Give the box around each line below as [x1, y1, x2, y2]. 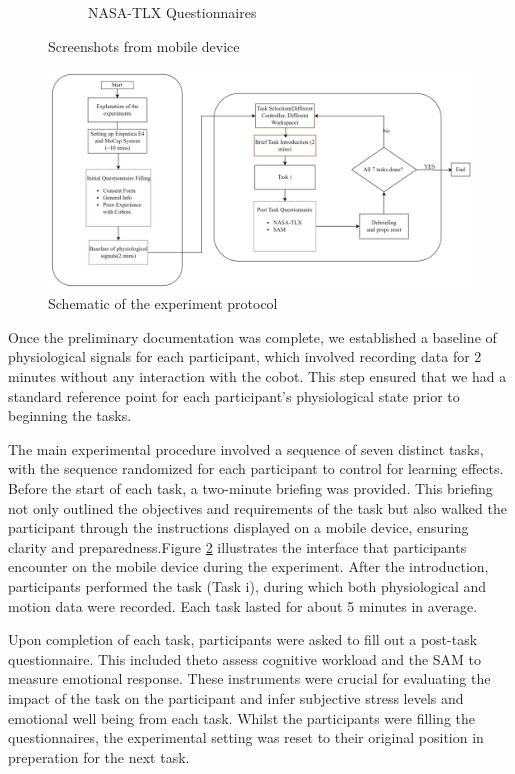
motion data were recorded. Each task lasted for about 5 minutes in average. [8, 595, 478, 616]
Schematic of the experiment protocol [48, 293, 278, 314]
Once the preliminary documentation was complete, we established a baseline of [8, 326, 497, 347]
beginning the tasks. [8, 405, 132, 426]
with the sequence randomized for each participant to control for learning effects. [8, 458, 504, 479]
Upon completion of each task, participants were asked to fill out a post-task [8, 629, 478, 650]
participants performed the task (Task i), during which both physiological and [8, 575, 487, 596]
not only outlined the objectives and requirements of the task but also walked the [8, 497, 507, 518]
